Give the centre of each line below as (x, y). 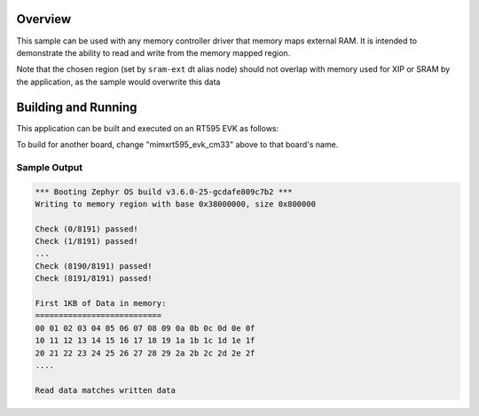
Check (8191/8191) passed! (94, 279)
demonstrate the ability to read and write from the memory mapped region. (153, 52)
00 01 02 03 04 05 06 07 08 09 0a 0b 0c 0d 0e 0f (145, 328)
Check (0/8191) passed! (87, 229)
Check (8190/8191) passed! (94, 266)
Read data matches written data (106, 390)
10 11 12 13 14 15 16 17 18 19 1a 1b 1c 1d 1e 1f (145, 341)
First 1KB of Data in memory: (101, 303)
